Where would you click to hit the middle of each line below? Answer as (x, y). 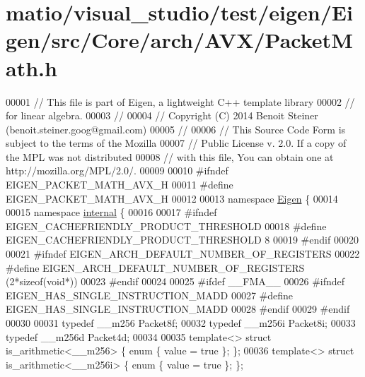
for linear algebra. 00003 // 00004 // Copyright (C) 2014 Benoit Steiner (162, 115)
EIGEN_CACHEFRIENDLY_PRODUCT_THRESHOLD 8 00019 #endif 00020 (182, 240)
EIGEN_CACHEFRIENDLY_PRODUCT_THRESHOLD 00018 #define (166, 226)
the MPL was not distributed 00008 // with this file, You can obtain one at (170, 156)
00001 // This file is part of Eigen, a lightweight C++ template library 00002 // (180, 101)
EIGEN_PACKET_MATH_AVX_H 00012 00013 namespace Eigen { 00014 (172, 198)
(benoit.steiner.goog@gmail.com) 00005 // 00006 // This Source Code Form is (176, 129)
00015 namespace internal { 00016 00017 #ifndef (111, 212)
